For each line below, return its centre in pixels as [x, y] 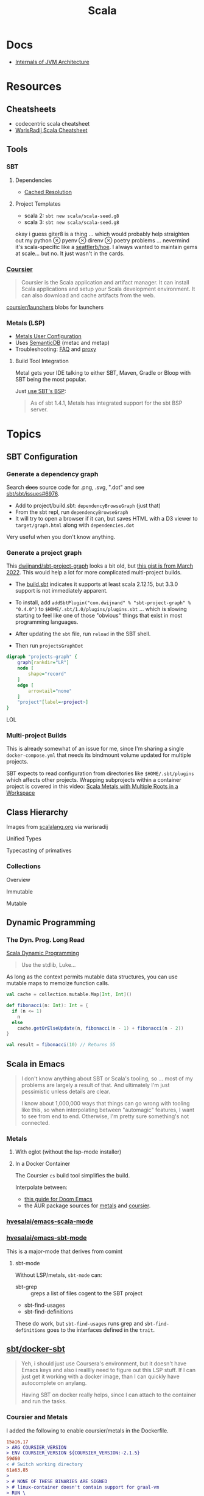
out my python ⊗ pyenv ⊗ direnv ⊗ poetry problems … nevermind [102, 240]
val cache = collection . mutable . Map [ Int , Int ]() [69, 995]
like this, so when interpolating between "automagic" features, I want [108, 1110]
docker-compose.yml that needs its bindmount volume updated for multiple [99, 755]
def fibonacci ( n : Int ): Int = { [47, 1006]
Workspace [21, 793]
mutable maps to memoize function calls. [58, 983]
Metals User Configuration [48, 336]
